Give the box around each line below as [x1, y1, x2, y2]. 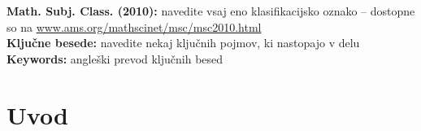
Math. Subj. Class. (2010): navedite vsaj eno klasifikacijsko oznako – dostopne [7, 2, 415, 19]
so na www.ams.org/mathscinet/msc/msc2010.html [7, 18, 262, 35]
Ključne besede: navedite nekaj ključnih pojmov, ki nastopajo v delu [7, 34, 360, 51]
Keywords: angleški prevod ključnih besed [7, 50, 224, 67]
